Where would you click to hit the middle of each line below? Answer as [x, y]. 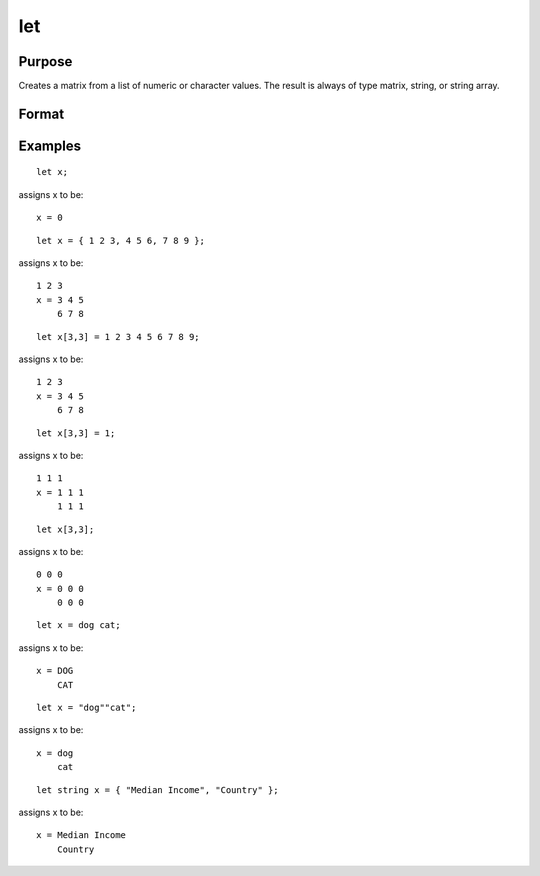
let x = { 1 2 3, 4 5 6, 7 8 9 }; [120, 240]
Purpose [45, 61]
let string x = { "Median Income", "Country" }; [157, 789]
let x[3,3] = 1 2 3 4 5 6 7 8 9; [118, 336]
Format [41, 113]
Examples [50, 145]
